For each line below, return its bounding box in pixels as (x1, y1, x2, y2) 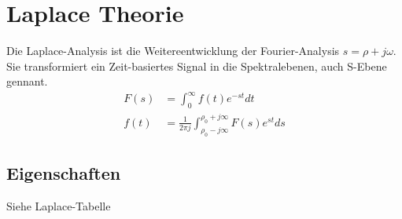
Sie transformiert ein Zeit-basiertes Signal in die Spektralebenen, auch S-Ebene (6, 57, 387, 74)
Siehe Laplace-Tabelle (6, 197, 111, 214)
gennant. (6, 73, 48, 89)
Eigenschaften (6, 160, 121, 184)
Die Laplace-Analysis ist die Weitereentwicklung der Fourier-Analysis (6, 42, 340, 59)
